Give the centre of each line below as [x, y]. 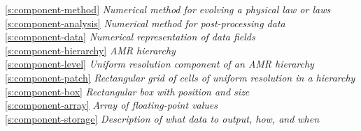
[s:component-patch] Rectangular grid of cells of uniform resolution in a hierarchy [180, 77]
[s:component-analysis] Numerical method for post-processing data [145, 23]
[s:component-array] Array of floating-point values [112, 105]
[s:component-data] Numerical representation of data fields [130, 37]
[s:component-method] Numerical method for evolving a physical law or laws [168, 9]
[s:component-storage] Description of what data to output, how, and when [162, 118]
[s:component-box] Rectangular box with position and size [127, 91]
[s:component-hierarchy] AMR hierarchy [90, 50]
